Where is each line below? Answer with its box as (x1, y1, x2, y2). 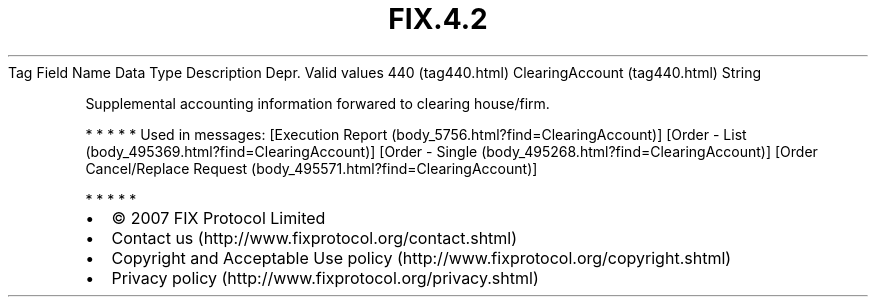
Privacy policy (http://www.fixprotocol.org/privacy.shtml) (111, 267, 539, 288)
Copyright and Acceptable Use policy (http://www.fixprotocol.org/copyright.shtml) (111, 247, 732, 268)
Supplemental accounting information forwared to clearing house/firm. (85, 94, 550, 112)
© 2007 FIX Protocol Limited (111, 207, 326, 228)
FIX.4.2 (388, 2, 488, 36)
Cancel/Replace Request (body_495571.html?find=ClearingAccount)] (85, 159, 538, 177)
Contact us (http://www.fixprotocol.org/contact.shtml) (111, 227, 518, 248)
